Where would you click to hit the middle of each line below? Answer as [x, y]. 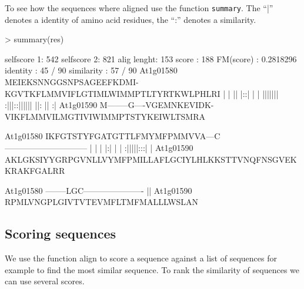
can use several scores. [45, 281]
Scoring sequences [60, 233]
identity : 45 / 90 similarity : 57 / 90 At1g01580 [91, 70]
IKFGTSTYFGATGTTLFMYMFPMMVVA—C [133, 136]
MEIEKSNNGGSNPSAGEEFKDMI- [72, 82]
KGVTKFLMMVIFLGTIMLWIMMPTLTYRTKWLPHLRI [113, 93]
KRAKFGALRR [35, 171]
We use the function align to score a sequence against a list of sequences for [141, 258]
